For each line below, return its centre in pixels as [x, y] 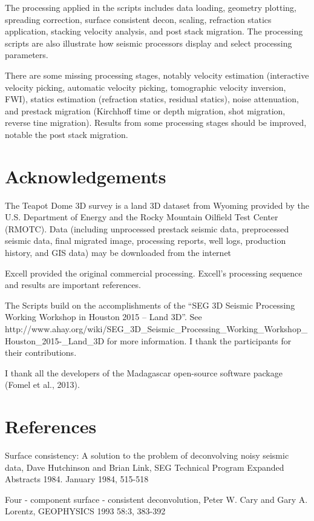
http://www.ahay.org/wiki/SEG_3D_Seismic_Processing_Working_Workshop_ [156, 329]
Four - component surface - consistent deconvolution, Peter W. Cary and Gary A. [156, 499]
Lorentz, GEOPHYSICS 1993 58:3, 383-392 [85, 511]
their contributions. [41, 352]
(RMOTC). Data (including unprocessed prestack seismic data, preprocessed [147, 228]
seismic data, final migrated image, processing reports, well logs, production [146, 241]
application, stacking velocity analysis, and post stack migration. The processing [154, 31]
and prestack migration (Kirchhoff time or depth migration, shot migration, [145, 110]
